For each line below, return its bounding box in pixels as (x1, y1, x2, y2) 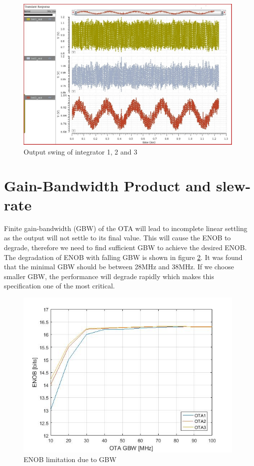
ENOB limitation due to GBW (24, 454, 116, 464)
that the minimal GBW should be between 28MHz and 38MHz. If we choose (4, 261, 234, 272)
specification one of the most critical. (4, 281, 115, 291)
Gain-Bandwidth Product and (4, 175, 211, 195)
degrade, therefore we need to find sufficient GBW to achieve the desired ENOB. (4, 242, 247, 253)
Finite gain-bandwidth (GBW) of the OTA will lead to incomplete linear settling (4, 223, 248, 233)
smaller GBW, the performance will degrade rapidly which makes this (4, 271, 214, 281)
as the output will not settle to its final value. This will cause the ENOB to (4, 233, 231, 243)
